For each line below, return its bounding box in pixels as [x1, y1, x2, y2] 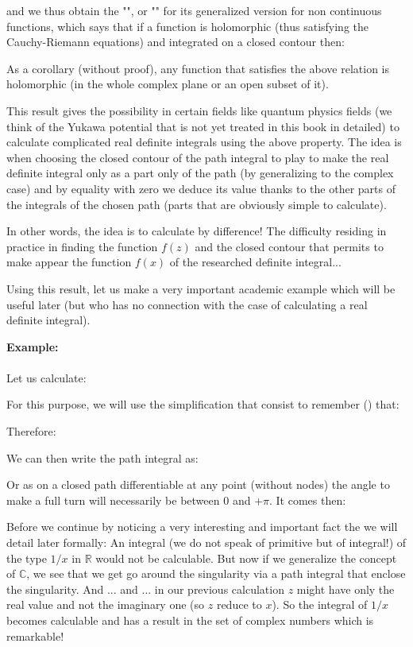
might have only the [296, 580, 395, 597]
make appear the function [6, 254, 132, 270]
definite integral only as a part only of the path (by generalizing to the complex [6, 165, 394, 181]
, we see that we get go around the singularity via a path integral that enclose [26, 565, 406, 582]
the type [6, 549, 47, 566]
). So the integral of [272, 596, 368, 613]
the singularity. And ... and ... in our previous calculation [6, 580, 284, 597]
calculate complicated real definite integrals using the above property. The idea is [6, 134, 402, 150]
